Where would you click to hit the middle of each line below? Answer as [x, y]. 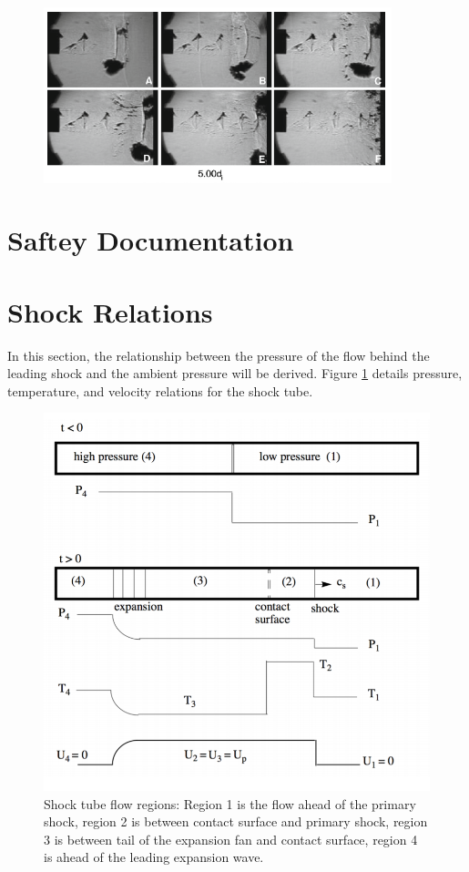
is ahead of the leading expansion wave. [154, 857]
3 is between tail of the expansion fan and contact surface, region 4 [231, 839]
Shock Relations [110, 311]
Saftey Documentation [151, 240]
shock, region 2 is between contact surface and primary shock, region [236, 821]
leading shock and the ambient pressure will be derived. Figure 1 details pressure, [235, 373]
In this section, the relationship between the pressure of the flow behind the [219, 355]
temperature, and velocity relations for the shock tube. [160, 390]
